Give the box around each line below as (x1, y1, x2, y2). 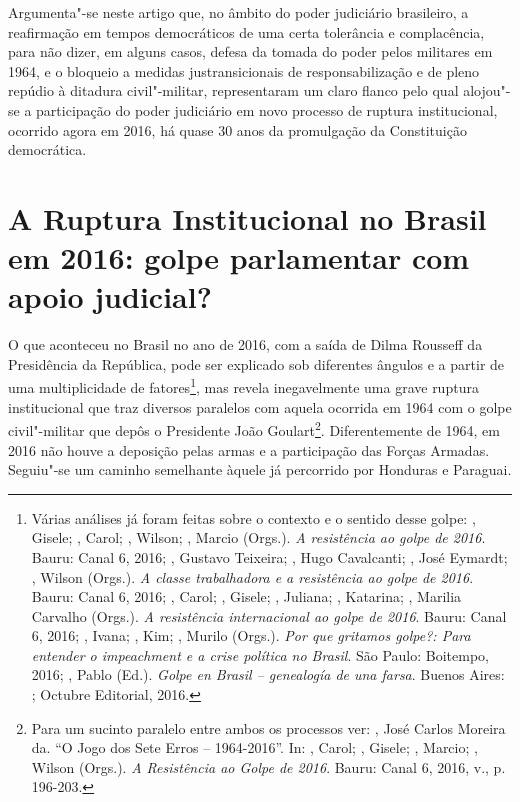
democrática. (8, 139, 87, 160)
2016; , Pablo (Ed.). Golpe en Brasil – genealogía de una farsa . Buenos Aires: (31, 664, 505, 685)
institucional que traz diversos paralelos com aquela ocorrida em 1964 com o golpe (8, 396, 512, 417)
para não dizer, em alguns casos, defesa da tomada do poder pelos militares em (8, 41, 493, 62)
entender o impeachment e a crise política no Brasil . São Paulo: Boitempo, (31, 644, 490, 665)
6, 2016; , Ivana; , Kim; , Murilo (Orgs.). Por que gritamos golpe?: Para (31, 625, 471, 646)
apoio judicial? (8, 276, 212, 317)
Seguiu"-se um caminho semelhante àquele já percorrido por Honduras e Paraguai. (8, 459, 512, 480)
